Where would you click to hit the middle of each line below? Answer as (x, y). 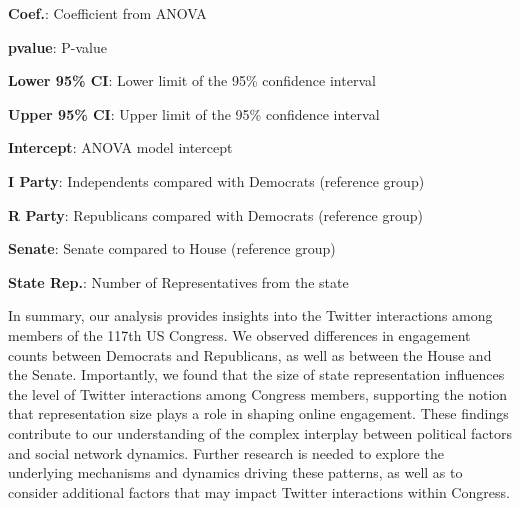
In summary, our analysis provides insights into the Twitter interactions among (250, 315)
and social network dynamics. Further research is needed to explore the (226, 452)
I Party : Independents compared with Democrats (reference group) (216, 180)
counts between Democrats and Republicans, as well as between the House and (250, 354)
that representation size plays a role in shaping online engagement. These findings (258, 413)
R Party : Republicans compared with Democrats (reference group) (215, 214)
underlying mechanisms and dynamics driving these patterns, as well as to (235, 472)
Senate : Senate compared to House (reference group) (172, 248)
